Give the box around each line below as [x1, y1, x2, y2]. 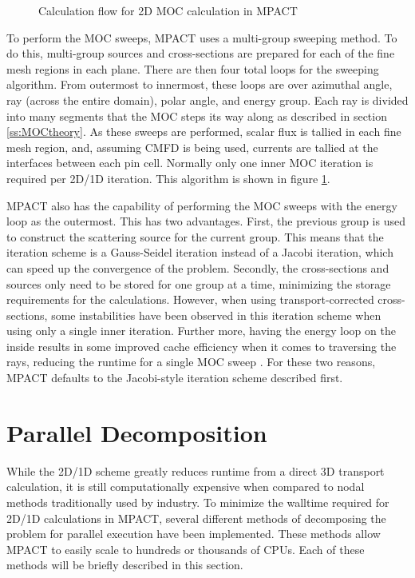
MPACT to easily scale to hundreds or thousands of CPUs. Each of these [6, 540, 365, 557]
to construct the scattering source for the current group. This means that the [6, 228, 384, 245]
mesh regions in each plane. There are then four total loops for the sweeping [6, 60, 379, 77]
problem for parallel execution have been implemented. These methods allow [6, 525, 381, 542]
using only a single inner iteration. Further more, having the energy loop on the [6, 322, 396, 339]
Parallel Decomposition [6, 416, 267, 448]
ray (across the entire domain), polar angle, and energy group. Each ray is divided [6, 91, 409, 108]
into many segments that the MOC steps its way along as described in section [6, 107, 387, 124]
